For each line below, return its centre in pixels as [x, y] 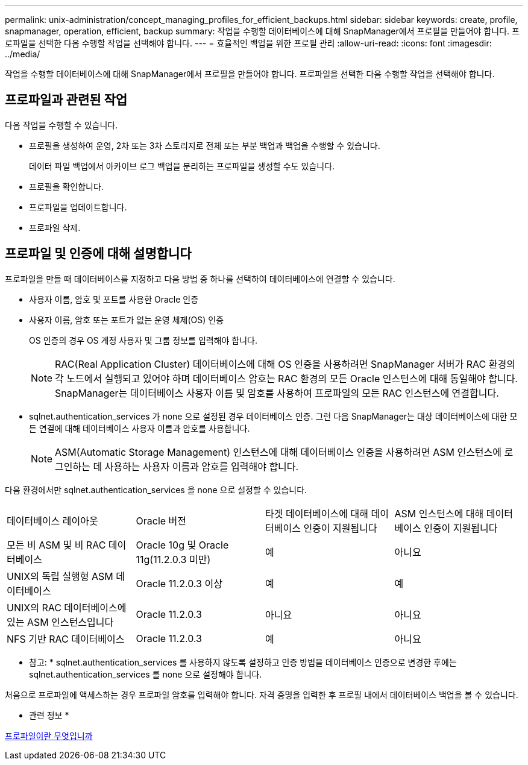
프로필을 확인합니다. [66, 186]
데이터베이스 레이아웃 [52, 521]
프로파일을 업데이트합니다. [78, 207]
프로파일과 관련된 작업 [66, 100]
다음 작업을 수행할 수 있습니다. [61, 125]
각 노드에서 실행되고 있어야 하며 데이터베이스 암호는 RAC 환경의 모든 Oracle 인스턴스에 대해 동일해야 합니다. [286, 378]
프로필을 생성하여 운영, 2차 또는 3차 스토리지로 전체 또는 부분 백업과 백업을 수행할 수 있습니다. [205, 145]
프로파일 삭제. [55, 227]
